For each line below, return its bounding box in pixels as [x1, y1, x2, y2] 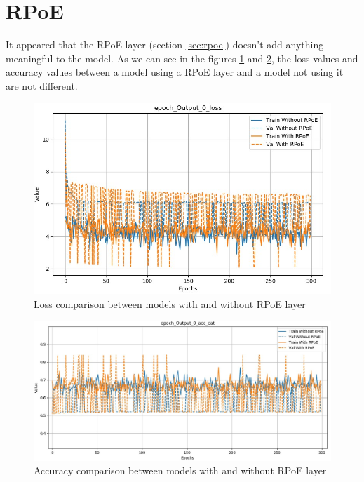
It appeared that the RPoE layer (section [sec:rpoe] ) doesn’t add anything [6, 37, 324, 52]
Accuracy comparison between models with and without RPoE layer [34, 463, 327, 478]
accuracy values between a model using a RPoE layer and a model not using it [6, 65, 344, 79]
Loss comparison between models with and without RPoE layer [34, 296, 306, 311]
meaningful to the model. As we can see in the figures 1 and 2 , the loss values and [6, 51, 358, 65]
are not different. [6, 78, 78, 93]
